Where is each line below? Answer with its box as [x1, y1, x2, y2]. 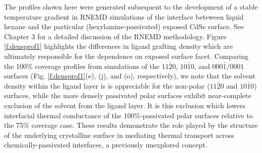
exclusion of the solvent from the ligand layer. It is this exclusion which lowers [4, 100, 245, 110]
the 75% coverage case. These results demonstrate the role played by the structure [4, 120, 258, 130]
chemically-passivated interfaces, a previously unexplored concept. [4, 139, 208, 150]
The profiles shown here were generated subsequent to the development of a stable [4, 2, 258, 12]
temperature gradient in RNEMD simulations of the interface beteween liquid [4, 11, 244, 22]
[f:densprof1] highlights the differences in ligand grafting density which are [4, 41, 233, 51]
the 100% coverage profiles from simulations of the [4, 60, 160, 71]
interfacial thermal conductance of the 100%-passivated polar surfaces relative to [4, 110, 253, 120]
